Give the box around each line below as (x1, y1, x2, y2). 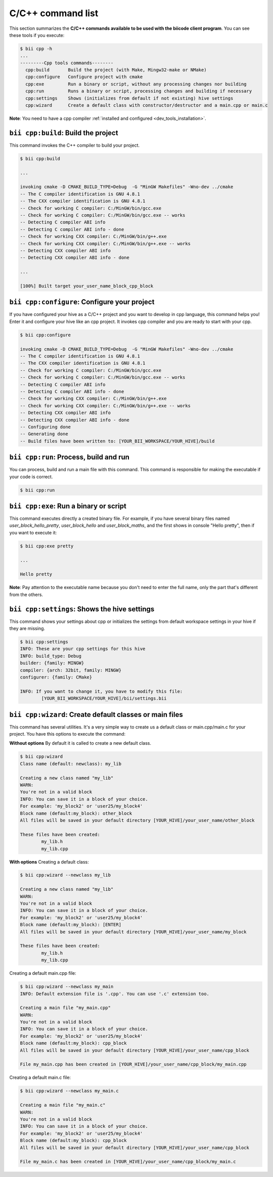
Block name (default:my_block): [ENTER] (20, 922, 121, 928)
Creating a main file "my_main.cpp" (20, 1005, 111, 1011)
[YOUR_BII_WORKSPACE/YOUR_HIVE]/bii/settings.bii (41, 696, 167, 701)
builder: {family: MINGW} (20, 660, 84, 666)
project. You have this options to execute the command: (9, 731, 126, 737)
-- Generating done (20, 431, 68, 437)
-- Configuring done (20, 424, 71, 430)
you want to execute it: (9, 529, 57, 535)
